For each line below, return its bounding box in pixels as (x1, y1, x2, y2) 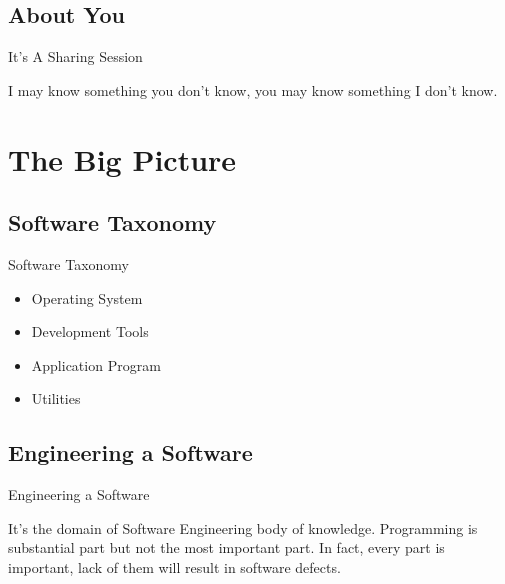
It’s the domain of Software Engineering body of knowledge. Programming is (8, 517, 478, 538)
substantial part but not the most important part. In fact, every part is (8, 537, 445, 558)
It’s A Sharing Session (8, 46, 143, 67)
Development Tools (31, 321, 149, 342)
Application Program (31, 354, 161, 375)
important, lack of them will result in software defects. (8, 556, 341, 577)
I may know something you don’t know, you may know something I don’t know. (8, 79, 498, 100)
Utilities (31, 388, 81, 409)
